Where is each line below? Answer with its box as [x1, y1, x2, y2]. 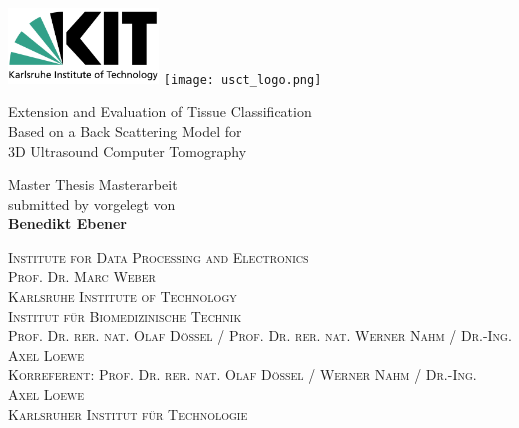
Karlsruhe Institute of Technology [8, 286, 237, 307]
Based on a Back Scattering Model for [8, 120, 242, 141]
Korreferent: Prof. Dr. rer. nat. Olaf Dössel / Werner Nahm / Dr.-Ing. [8, 364, 477, 385]
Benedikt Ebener [8, 213, 127, 234]
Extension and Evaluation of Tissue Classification [8, 101, 312, 122]
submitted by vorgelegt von [8, 193, 176, 214]
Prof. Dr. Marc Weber [8, 266, 156, 287]
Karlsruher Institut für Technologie [8, 403, 248, 424]
